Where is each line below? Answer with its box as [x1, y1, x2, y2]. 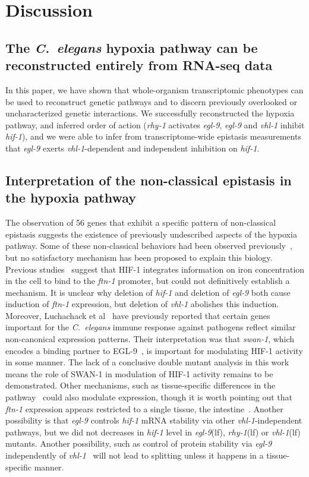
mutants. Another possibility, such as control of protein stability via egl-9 [5, 437, 272, 450]
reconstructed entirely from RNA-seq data [5, 56, 273, 74]
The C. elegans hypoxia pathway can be [5, 38, 258, 56]
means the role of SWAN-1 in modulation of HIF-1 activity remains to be [5, 367, 273, 380]
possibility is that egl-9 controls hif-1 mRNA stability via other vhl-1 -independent [5, 414, 302, 427]
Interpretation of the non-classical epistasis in [5, 170, 292, 189]
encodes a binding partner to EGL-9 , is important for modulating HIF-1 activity [5, 344, 303, 356]
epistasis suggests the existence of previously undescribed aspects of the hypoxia [5, 228, 297, 240]
